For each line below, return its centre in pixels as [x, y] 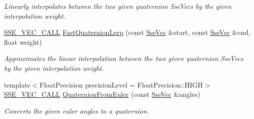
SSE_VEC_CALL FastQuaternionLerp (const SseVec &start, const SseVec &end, [127, 32]
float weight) [23, 42]
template [17, 84]
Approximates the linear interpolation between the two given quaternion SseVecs [124, 58]
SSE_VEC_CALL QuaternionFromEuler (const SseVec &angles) [102, 94]
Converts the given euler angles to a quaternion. [77, 110]
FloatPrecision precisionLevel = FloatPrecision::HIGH [121, 84]
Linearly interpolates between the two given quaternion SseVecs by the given [118, 6]
